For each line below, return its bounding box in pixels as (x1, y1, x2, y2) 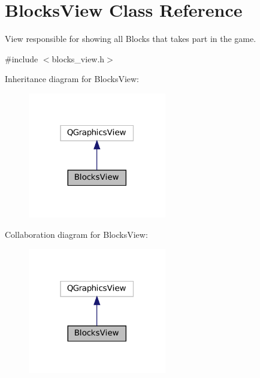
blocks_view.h (52, 52, 105, 65)
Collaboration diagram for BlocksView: (5, 228, 148, 241)
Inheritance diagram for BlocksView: (5, 72, 139, 85)
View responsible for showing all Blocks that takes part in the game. (5, 32, 256, 45)
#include (5, 52, 38, 65)
